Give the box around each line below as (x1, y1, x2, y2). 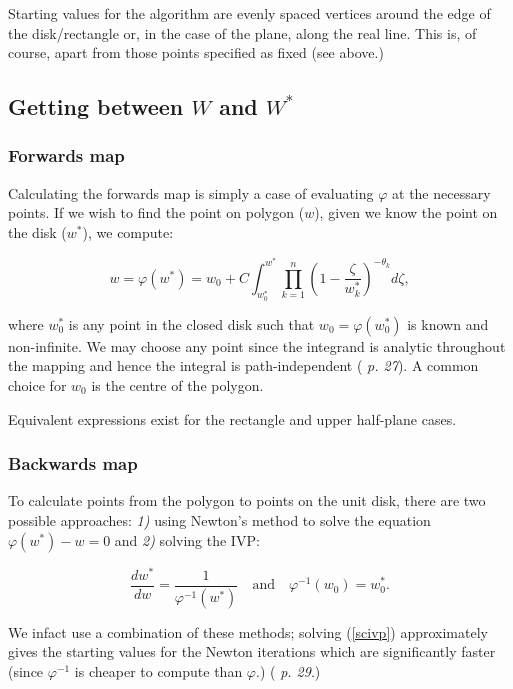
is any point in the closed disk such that (68, 313, 315, 334)
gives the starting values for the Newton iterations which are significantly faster (8, 641, 496, 662)
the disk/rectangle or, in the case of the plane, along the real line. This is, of (8, 22, 477, 43)
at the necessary (392, 182, 491, 203)
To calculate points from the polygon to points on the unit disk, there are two (8, 490, 486, 511)
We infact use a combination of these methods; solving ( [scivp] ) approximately (8, 621, 488, 642)
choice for (8, 375, 67, 395)
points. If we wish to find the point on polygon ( (8, 202, 305, 223)
